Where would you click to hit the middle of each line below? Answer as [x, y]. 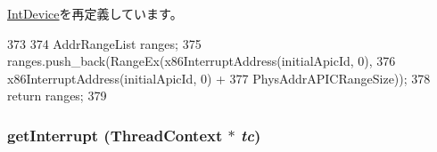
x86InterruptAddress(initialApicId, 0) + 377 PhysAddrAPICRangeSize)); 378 [219, 78]
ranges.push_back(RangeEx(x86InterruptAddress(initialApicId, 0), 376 [202, 61]
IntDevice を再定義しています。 [95, 13]
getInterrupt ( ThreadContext [115, 135]
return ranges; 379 [57, 96]
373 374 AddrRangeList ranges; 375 [104, 43]
